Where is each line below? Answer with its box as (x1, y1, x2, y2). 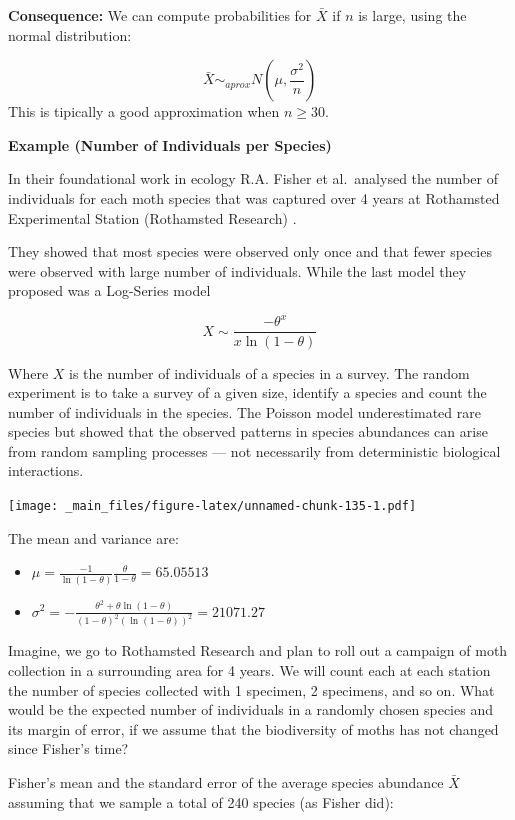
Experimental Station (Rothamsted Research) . (8, 207, 297, 228)
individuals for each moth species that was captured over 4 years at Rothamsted (8, 187, 500, 208)
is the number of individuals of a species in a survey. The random (69, 362, 470, 383)
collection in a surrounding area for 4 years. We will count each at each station (8, 660, 491, 681)
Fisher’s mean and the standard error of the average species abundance (8, 772, 444, 792)
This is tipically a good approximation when (8, 101, 280, 122)
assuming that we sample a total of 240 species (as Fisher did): (8, 791, 394, 812)
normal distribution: (8, 24, 132, 45)
